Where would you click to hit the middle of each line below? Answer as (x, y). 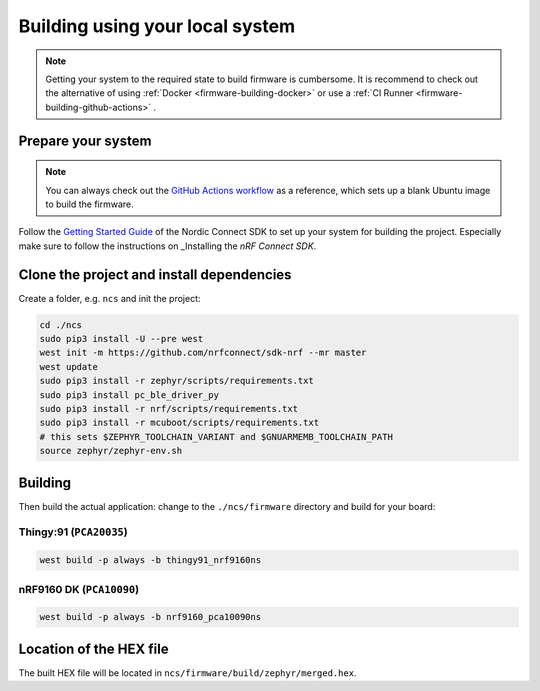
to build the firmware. (89, 204)
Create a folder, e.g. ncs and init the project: (109, 298)
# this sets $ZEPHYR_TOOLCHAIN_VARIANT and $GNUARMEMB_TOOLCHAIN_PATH (216, 436)
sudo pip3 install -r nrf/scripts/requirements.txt (169, 408)
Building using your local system (156, 26)
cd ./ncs (61, 324)
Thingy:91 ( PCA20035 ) (73, 532)
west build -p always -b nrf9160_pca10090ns (150, 617)
